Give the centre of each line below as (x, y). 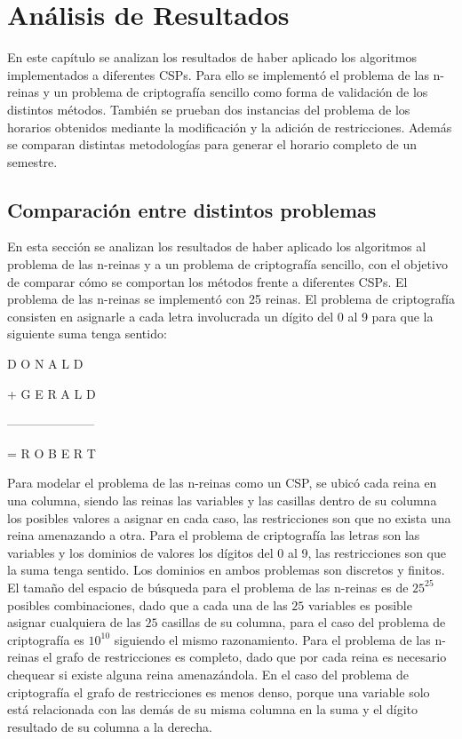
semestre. (32, 161)
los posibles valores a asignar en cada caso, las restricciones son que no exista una (229, 517)
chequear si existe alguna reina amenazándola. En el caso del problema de (208, 674)
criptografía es (46, 639)
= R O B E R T (52, 453)
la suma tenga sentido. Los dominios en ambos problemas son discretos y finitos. (226, 570)
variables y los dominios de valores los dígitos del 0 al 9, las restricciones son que (227, 552)
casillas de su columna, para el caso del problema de (304, 622)
